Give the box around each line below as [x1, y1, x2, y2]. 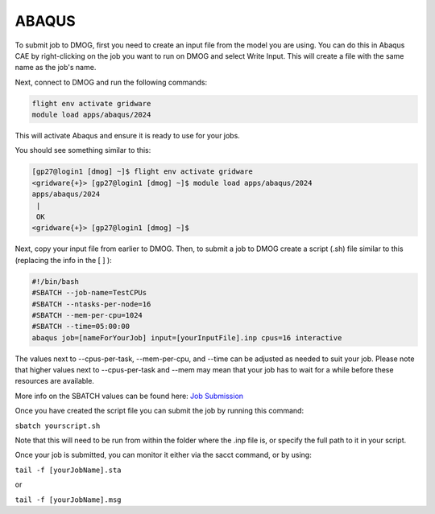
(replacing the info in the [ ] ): [14, 255, 112, 265]
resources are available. [14, 376, 94, 386]
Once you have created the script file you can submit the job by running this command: [14, 406, 304, 416]
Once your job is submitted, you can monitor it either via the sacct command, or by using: [14, 450, 312, 460]
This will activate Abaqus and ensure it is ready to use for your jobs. [14, 131, 241, 141]
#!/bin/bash [31, 277, 80, 286]
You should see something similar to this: [14, 146, 151, 155]
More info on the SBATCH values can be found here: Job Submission [14, 391, 244, 401]
